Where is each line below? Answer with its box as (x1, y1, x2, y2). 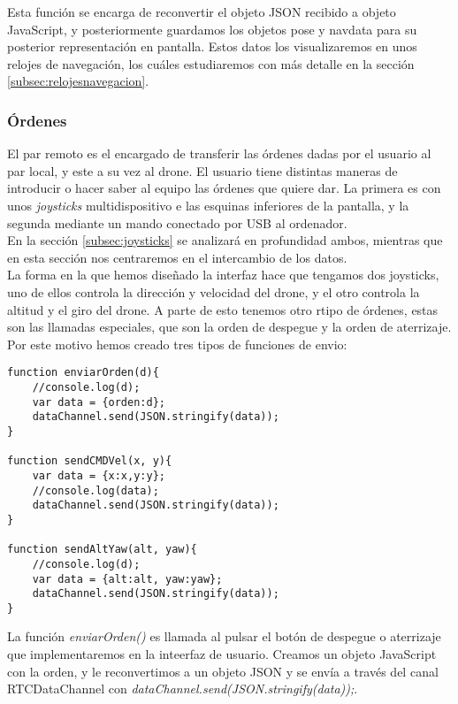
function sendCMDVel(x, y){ (7, 455, 172, 468)
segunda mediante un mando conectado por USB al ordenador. (7, 213, 347, 232)
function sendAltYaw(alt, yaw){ (7, 543, 197, 556)
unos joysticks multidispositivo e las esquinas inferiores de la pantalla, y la (7, 195, 409, 214)
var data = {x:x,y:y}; (32, 469, 165, 482)
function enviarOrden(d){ (7, 366, 159, 379)
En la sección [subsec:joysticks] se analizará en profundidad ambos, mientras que (7, 231, 443, 249)
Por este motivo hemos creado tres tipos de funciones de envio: (7, 334, 347, 353)
